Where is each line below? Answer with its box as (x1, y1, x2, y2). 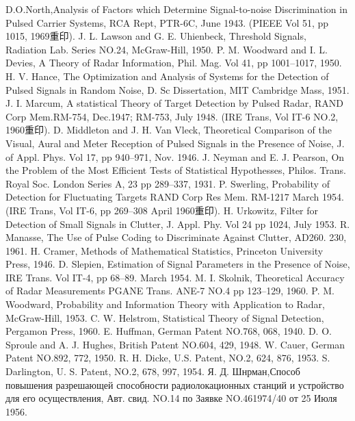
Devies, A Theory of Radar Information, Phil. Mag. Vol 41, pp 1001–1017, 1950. (5, 55, 342, 70)
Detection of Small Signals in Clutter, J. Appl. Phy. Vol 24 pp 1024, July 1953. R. (5, 216, 350, 231)
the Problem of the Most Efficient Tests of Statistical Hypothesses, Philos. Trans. (5, 163, 346, 177)
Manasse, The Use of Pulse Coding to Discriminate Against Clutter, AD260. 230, (5, 230, 347, 244)
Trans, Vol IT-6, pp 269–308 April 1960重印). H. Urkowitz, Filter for (29, 203, 319, 217)
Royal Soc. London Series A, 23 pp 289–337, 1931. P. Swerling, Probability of (5, 176, 330, 190)
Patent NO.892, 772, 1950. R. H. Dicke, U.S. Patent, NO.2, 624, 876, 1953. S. (5, 350, 330, 365)
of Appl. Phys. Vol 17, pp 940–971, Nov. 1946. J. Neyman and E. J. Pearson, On (5, 149, 345, 164)
